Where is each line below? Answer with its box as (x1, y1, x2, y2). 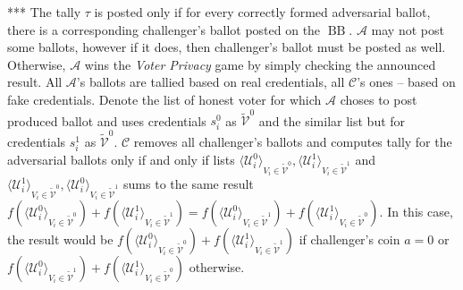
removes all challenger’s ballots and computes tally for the (133, 132, 452, 151)
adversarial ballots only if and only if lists (7, 150, 235, 169)
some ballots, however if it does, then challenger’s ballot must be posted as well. (7, 38, 446, 56)
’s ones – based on (357, 72, 456, 91)
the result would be (7, 230, 114, 249)
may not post (371, 20, 444, 38)
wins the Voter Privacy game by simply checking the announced (84, 55, 436, 73)
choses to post (340, 90, 417, 108)
